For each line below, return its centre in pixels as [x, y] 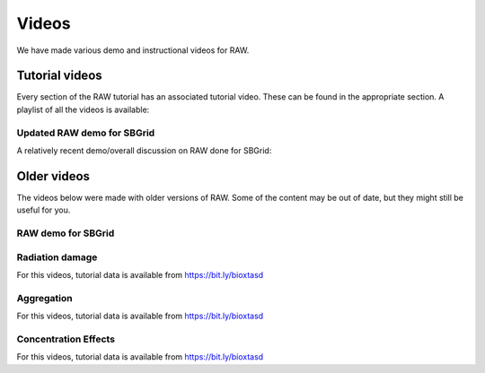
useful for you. [44, 210]
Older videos [53, 176]
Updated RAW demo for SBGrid [86, 133]
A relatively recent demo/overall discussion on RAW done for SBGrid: [144, 150]
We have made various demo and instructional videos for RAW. [133, 50]
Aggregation [44, 298]
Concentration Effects [66, 339]
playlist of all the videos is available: [83, 109]
